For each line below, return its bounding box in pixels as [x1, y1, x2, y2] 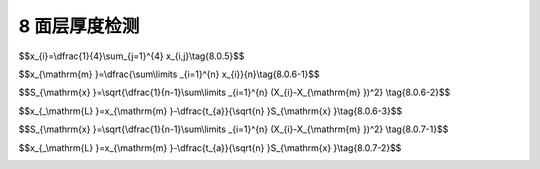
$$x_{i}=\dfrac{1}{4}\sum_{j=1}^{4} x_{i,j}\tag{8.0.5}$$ [18, 50, 245, 62]
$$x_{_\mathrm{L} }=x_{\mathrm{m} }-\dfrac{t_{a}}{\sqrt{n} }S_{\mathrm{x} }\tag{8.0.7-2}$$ [18, 141, 402, 154]
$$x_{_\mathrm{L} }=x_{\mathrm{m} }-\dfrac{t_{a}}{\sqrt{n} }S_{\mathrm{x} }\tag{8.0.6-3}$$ [18, 105, 403, 117]
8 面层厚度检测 [18, 15, 140, 37]
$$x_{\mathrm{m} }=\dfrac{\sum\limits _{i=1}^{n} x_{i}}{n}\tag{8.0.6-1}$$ [18, 68, 320, 80]
